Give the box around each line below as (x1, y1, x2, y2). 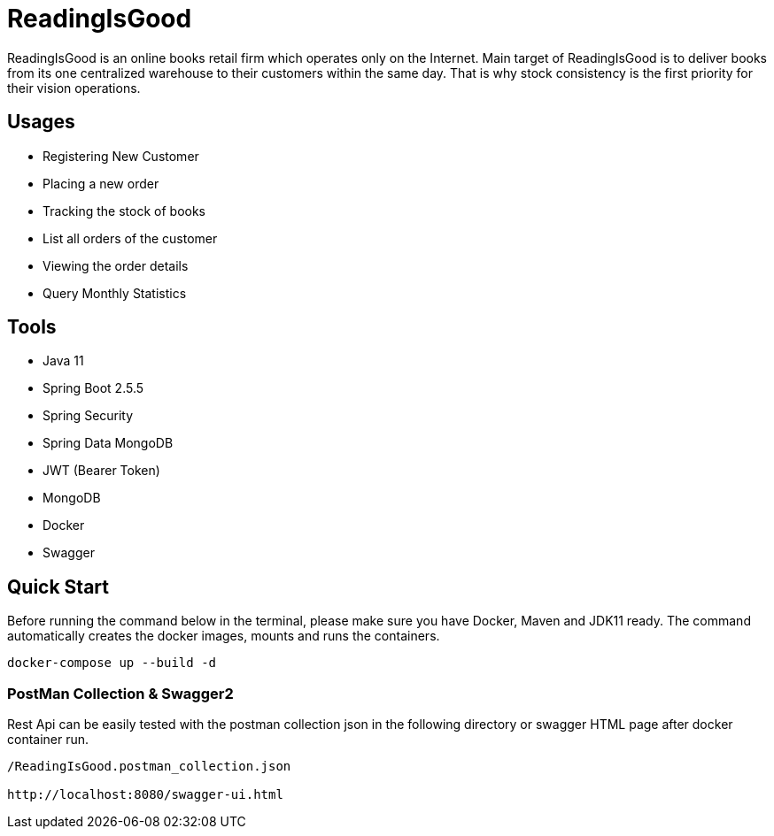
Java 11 (43, 353, 84, 369)
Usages (7, 111, 75, 134)
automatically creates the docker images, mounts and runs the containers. (7, 628, 440, 644)
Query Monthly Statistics (43, 285, 187, 301)
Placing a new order (43, 175, 159, 191)
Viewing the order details (43, 257, 189, 273)
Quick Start (7, 575, 109, 598)
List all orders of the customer (43, 230, 218, 246)
